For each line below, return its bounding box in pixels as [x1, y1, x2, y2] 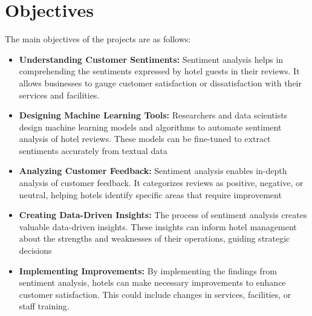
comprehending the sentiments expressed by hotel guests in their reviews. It [19, 65, 300, 77]
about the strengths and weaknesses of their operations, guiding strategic [19, 232, 290, 245]
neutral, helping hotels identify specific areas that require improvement [19, 188, 282, 201]
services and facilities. [19, 88, 100, 101]
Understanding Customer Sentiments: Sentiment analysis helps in [19, 53, 284, 65]
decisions [19, 244, 52, 257]
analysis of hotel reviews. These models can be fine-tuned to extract [19, 132, 271, 145]
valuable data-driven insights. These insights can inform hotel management [19, 220, 297, 233]
